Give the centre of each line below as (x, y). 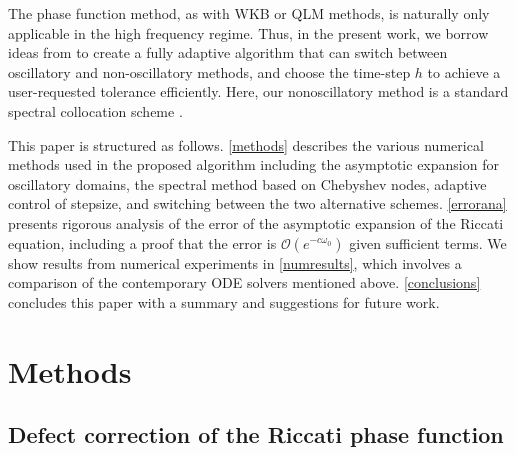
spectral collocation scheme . (95, 110)
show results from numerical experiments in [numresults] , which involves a (235, 262)
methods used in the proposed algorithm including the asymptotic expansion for (253, 164)
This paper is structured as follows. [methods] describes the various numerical (246, 144)
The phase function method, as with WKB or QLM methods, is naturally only (249, 13)
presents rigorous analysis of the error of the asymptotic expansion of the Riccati (256, 222)
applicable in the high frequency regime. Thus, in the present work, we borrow (248, 32)
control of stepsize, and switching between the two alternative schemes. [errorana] (257, 203)
